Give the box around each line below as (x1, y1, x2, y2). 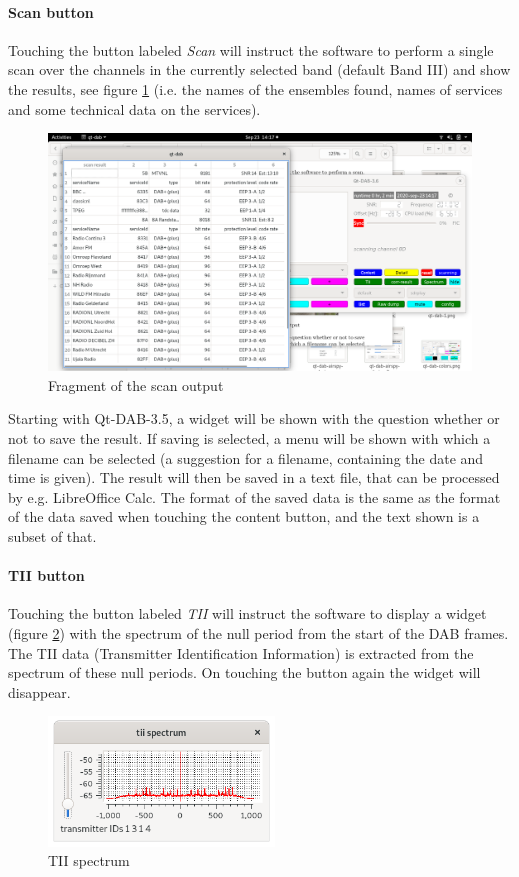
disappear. (8, 681, 71, 702)
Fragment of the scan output (48, 374, 224, 395)
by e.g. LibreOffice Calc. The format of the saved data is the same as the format (8, 486, 501, 507)
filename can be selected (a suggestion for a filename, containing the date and (8, 447, 484, 468)
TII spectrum (48, 850, 130, 871)
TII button (8, 565, 85, 586)
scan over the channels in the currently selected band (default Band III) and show (8, 59, 511, 80)
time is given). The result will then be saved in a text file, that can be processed (8, 467, 500, 488)
